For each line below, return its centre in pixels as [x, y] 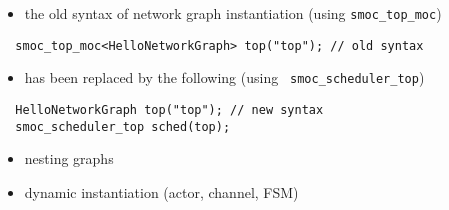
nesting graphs [69, 158]
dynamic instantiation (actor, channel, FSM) [161, 191]
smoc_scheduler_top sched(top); [123, 126]
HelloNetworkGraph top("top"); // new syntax [169, 109]
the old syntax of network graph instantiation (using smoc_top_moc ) [233, 13]
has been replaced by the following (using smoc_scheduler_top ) [224, 77]
